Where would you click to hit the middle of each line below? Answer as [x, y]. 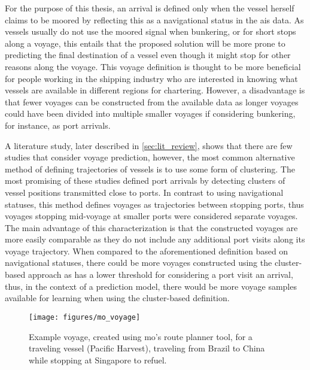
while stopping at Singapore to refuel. [98, 360]
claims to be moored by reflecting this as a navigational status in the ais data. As [154, 19]
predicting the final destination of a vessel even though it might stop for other [148, 55]
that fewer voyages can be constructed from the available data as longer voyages [152, 101]
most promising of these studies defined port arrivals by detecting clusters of [145, 181]
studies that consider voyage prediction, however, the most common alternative [150, 157]
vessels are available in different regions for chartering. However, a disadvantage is [155, 90]
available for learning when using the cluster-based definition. [117, 298]
